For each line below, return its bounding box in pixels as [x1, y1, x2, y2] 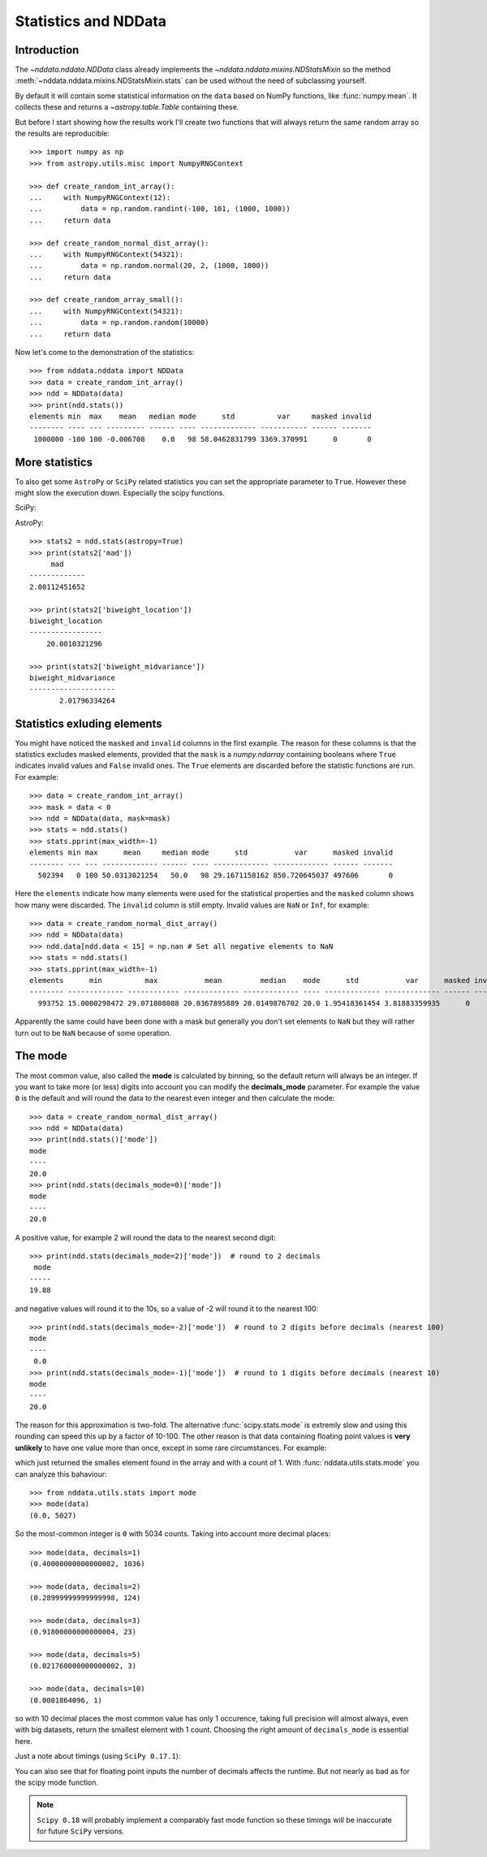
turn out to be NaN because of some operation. [15, 1028, 172, 1037]
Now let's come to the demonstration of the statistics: [15, 348, 195, 357]
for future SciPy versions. [37, 1826, 125, 1836]
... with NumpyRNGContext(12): [29, 193, 171, 202]
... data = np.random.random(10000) [29, 318, 210, 327]
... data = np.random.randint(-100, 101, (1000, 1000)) [29, 204, 291, 214]
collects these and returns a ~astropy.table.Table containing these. [15, 102, 239, 112]
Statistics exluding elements [15, 716, 162, 730]
